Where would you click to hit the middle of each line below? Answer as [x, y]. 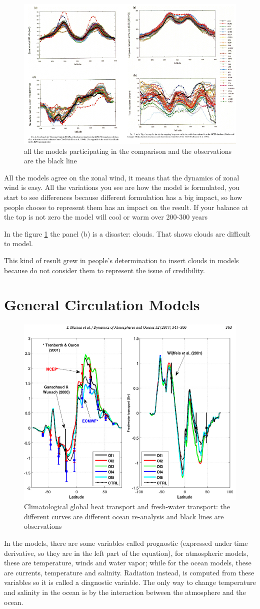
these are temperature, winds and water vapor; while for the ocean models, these [128, 563]
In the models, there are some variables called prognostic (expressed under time [126, 543]
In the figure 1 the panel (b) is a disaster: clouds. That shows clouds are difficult [127, 233]
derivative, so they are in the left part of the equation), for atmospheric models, [126, 553]
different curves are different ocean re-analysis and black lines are [124, 516]
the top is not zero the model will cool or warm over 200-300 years [106, 217]
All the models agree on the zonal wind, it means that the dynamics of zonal [122, 177]
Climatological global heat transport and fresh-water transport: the [127, 506]
